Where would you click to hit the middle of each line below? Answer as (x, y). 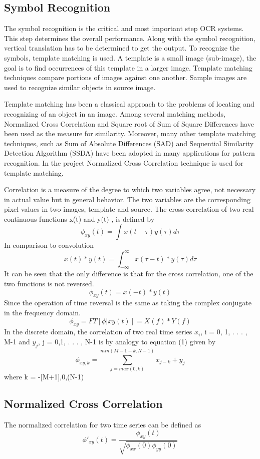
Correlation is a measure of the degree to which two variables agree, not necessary (130, 189)
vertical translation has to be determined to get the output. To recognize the (122, 48)
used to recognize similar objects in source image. (80, 87)
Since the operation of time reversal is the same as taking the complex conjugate (128, 303)
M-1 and (17, 341)
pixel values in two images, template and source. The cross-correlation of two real (129, 209)
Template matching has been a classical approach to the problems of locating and (129, 104)
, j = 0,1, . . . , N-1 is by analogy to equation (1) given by (127, 341)
